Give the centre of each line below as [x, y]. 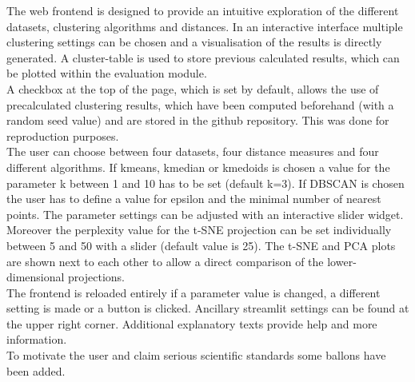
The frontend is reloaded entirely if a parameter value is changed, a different [194, 292]
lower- [342, 261]
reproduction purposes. [63, 135]
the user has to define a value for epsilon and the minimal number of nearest [194, 199]
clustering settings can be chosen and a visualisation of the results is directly [194, 42]
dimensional [36, 277]
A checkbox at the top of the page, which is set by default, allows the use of [193, 88]
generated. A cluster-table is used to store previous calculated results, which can [203, 57]
